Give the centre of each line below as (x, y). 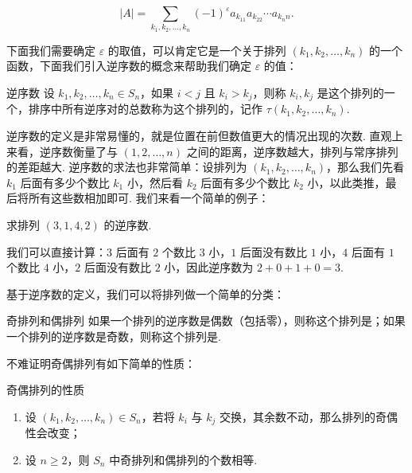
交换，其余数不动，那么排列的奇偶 (308, 416)
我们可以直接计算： (56, 251)
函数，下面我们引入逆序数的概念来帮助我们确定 (129, 66)
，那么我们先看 (365, 167)
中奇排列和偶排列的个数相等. (183, 459)
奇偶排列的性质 (45, 390)
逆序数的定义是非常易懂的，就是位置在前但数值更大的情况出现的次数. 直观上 (205, 135)
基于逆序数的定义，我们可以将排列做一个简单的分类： (146, 293)
